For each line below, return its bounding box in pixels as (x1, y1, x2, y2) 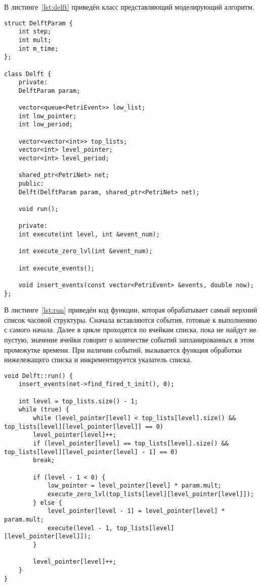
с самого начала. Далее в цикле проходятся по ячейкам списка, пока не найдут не (4, 324, 256, 335)
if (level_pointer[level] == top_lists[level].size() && (33, 440, 229, 447)
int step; (18, 28, 52, 36)
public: (18, 180, 44, 188)
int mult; (18, 36, 52, 44)
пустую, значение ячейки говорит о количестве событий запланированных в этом (4, 334, 254, 345)
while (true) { (18, 406, 69, 413)
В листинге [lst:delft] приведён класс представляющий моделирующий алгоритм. (4, 2, 254, 12)
